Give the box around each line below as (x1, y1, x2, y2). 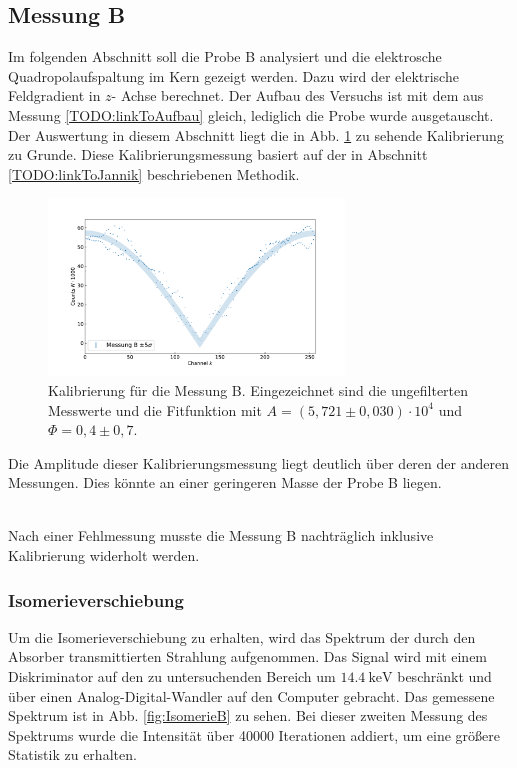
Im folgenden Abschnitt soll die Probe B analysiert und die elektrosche (8, 46, 442, 67)
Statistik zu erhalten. (8, 744, 137, 765)
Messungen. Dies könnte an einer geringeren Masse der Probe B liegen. (8, 472, 442, 493)
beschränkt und (397, 666, 492, 687)
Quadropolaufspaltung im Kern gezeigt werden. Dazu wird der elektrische (8, 65, 459, 86)
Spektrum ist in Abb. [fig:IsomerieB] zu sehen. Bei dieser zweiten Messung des (8, 705, 488, 726)
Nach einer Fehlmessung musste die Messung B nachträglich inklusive (8, 525, 434, 546)
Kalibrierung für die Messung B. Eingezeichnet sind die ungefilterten (48, 379, 469, 400)
